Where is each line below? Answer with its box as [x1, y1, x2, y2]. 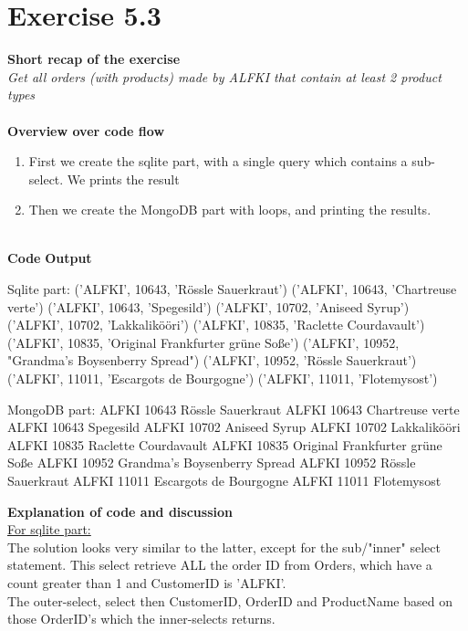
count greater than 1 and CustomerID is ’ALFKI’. [7, 573, 286, 592]
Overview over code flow [7, 121, 165, 140]
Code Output [7, 248, 92, 268]
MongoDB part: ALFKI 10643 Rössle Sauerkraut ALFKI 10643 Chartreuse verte [7, 399, 460, 418]
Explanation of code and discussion [7, 501, 233, 521]
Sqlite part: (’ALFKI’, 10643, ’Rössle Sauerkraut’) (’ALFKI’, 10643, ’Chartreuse [7, 279, 457, 299]
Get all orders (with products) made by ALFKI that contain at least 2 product [7, 67, 442, 86]
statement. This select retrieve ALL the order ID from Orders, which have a [7, 555, 432, 574]
